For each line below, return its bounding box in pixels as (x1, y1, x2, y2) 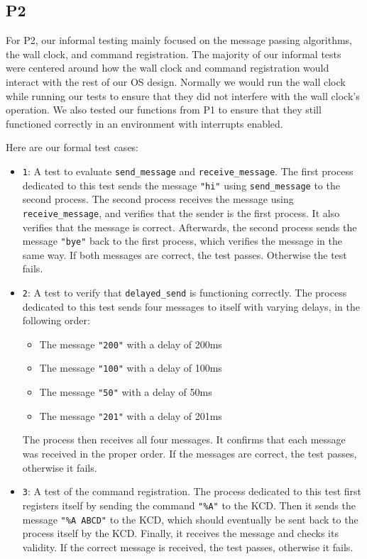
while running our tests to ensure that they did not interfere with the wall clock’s (6, 88, 360, 103)
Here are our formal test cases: (6, 140, 139, 155)
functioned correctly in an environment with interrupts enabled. (6, 116, 283, 131)
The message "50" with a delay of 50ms (39, 384, 212, 399)
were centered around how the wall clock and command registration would (6, 60, 329, 75)
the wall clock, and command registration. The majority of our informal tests (6, 46, 341, 61)
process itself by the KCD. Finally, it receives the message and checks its (22, 526, 339, 541)
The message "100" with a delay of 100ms (39, 360, 222, 375)
